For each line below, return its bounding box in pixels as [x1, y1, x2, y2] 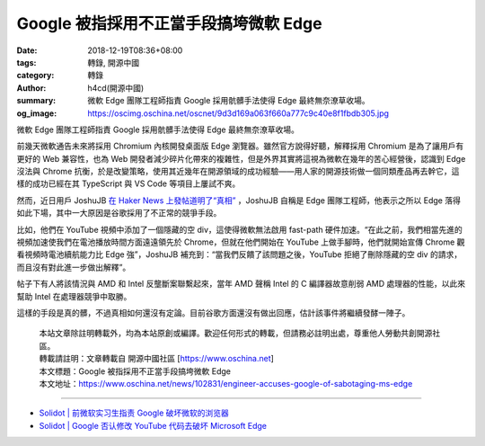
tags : [16, 57, 37, 67]
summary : [16, 95, 57, 106]
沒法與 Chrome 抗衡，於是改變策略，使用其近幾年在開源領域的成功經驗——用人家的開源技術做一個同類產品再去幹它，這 [16, 166, 460, 177]
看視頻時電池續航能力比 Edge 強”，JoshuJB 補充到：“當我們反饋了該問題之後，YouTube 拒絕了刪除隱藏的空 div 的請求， [16, 249, 463, 260]
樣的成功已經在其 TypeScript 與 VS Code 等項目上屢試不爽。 [16, 178, 241, 189]
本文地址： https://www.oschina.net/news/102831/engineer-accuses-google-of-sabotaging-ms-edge [39, 378, 413, 388]
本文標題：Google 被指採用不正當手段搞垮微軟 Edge [39, 365, 231, 377]
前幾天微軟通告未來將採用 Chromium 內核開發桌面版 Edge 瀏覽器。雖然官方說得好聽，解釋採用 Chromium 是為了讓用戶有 [16, 140, 464, 152]
